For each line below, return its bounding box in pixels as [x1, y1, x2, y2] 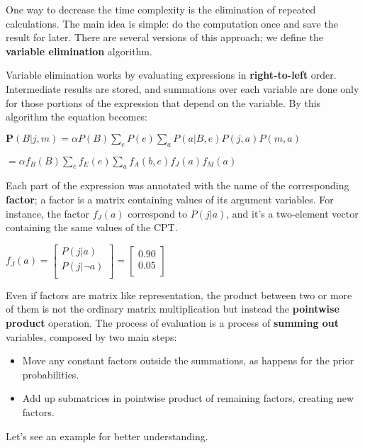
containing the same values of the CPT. [6, 220, 178, 235]
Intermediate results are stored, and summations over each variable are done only [6, 81, 359, 96]
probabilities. [22, 366, 79, 381]
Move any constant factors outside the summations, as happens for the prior [22, 353, 354, 368]
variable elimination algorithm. [6, 43, 152, 58]
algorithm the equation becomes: [6, 109, 148, 124]
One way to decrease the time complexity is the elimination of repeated [6, 2, 316, 16]
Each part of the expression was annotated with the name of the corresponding [6, 178, 349, 193]
